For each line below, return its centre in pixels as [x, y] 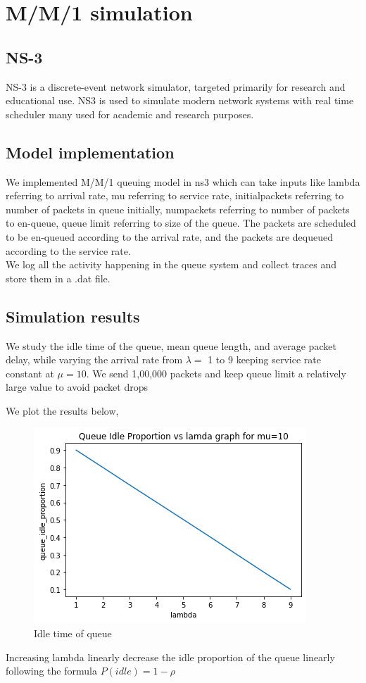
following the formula [51, 671]
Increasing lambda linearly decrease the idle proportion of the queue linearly [170, 657]
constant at [30, 373]
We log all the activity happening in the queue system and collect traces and [171, 264]
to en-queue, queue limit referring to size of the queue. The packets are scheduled [181, 223]
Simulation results [73, 316]
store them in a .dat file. [58, 278]
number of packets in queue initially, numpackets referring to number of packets [178, 209]
